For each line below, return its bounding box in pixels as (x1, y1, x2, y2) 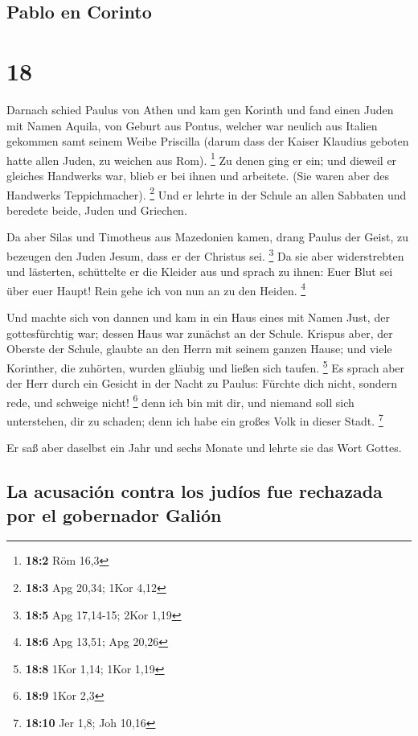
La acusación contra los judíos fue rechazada (6, 479, 383, 504)
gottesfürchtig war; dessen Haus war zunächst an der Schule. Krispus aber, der (6, 324, 393, 341)
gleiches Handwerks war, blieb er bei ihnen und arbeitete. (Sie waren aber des (6, 167, 390, 183)
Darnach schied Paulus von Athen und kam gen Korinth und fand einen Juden (6, 101, 394, 117)
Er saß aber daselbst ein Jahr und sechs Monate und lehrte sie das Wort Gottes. (6, 439, 402, 456)
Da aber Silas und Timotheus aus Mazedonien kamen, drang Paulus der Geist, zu (6, 228, 408, 245)
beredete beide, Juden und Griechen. (6, 201, 187, 218)
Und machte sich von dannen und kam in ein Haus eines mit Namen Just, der (6, 309, 390, 326)
